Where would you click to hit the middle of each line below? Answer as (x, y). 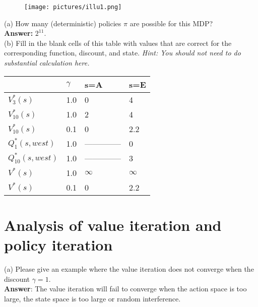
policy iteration (58, 244)
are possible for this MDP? (171, 23)
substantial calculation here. (47, 63)
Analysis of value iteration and (113, 225)
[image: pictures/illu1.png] (73, 7)
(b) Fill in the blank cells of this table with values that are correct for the (118, 43)
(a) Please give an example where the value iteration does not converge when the (129, 268)
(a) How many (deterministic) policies (63, 23)
